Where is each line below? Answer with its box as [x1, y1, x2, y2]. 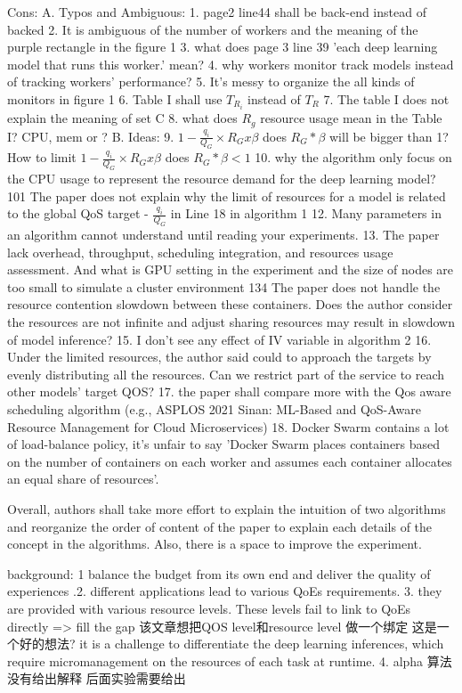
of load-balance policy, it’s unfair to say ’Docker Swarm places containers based [7, 435, 441, 453]
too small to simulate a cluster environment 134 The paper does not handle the [7, 277, 441, 296]
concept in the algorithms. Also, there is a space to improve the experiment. [7, 534, 422, 553]
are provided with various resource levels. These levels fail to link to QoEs [7, 599, 411, 617]
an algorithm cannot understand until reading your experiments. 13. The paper [7, 225, 440, 244]
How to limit [7, 148, 77, 167]
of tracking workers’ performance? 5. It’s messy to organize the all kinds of [7, 72, 415, 91]
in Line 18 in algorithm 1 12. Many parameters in [170, 204, 442, 223]
